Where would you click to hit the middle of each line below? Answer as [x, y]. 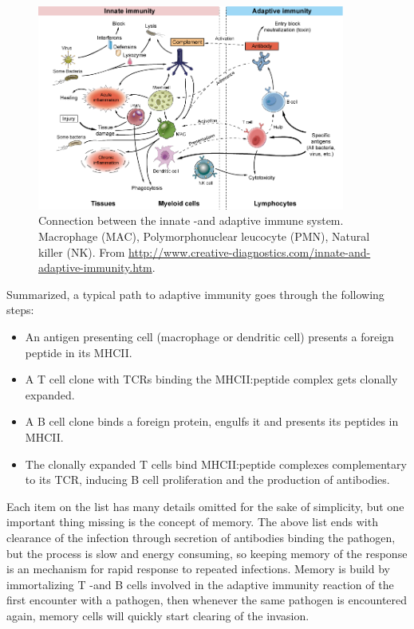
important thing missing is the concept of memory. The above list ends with [192, 522]
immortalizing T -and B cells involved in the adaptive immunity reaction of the [200, 584]
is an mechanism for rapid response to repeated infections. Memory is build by [198, 569]
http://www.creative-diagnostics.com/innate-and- [250, 252]
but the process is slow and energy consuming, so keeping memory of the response [207, 553]
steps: [20, 310]
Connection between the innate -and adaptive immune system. [191, 220]
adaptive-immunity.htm [95, 267]
